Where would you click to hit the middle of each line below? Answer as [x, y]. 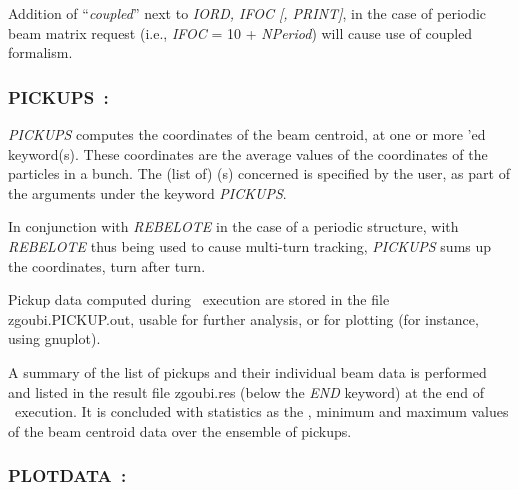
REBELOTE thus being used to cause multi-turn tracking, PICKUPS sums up [250, 245]
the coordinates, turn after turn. [107, 265]
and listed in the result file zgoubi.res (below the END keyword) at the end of [246, 391]
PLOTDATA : [67, 475]
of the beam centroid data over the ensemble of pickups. [180, 430]
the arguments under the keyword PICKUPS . [147, 192]
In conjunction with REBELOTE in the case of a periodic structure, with [233, 226]
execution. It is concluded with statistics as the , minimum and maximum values [261, 411]
